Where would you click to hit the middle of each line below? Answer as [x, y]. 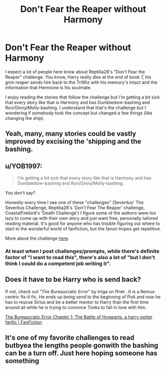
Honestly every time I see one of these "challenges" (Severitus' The [74, 203]
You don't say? [20, 193]
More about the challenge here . [37, 238]
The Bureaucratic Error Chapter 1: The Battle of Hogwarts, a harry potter [79, 317]
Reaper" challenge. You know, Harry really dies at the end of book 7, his [78, 77]
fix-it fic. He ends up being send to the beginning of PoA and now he [91, 297]
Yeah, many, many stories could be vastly [71, 134]
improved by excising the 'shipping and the [73, 141]
